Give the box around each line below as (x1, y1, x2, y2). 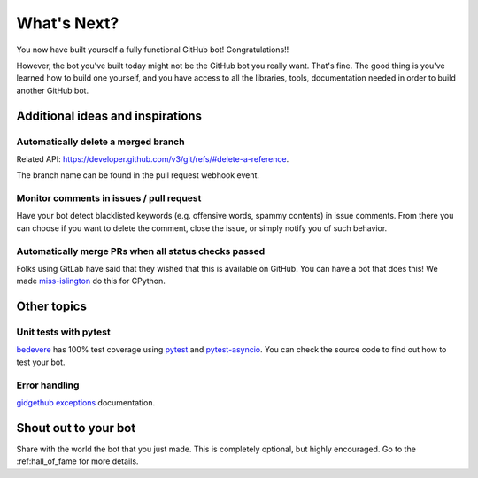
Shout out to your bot (16, 420, 136, 436)
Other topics (16, 299, 88, 314)
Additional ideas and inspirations (16, 108, 203, 123)
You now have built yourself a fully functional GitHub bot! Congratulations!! (16, 44, 289, 55)
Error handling (16, 379, 80, 391)
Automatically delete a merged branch (16, 135, 185, 148)
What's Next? (16, 13, 119, 33)
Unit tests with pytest (16, 326, 111, 338)
